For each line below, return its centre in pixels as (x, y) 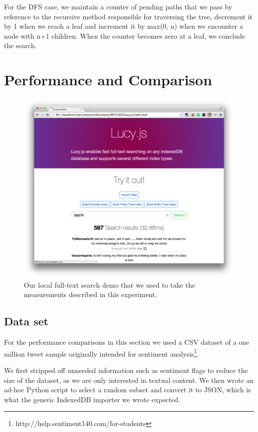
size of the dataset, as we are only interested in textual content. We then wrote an (129, 380)
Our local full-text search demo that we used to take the (110, 284)
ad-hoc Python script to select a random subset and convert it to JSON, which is (128, 390)
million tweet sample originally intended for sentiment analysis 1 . (101, 353)
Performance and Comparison (108, 80)
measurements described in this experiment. (91, 294)
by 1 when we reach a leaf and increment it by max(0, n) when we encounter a (124, 26)
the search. (20, 45)
